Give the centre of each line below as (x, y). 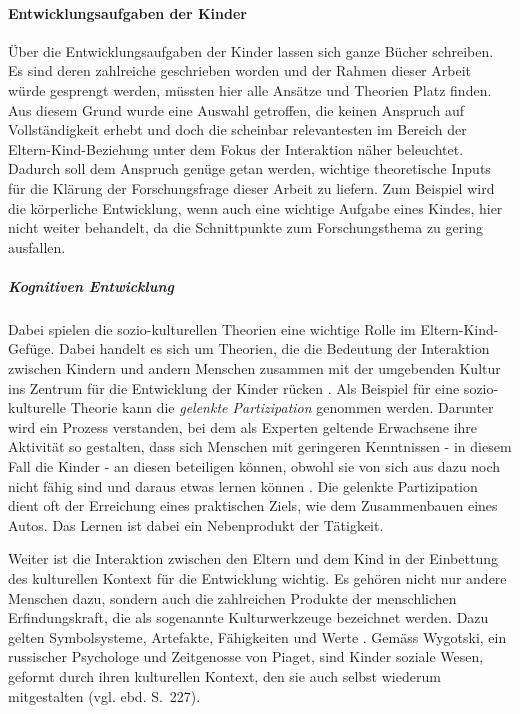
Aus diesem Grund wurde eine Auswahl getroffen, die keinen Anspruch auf (236, 109)
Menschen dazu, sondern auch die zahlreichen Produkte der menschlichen (232, 597)
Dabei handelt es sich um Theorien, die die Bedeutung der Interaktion (274, 348)
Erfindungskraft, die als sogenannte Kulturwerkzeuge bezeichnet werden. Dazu (248, 617)
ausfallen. (37, 246)
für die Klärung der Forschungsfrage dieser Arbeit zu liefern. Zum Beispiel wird (251, 187)
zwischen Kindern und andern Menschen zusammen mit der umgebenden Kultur (254, 368)
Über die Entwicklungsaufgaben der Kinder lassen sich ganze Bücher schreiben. (251, 50)
